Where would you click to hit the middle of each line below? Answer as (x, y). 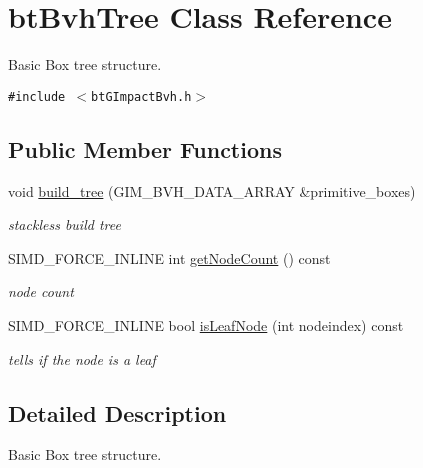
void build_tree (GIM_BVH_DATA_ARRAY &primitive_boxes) (212, 190)
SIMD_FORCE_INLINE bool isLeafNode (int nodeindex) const (206, 324)
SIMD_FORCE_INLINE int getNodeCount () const (169, 257)
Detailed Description (117, 412)
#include (37, 96)
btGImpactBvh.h (141, 96)
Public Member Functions (145, 148)
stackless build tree (64, 224)
